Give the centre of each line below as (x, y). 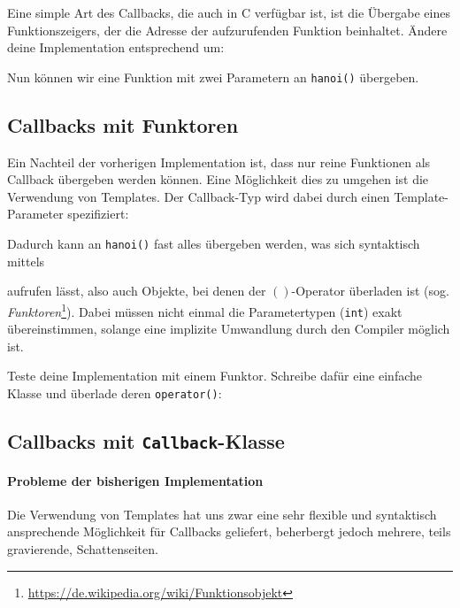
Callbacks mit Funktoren (123, 124)
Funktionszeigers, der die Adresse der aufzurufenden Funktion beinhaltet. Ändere (227, 30)
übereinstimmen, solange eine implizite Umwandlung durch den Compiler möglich (229, 329)
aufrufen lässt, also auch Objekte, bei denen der (137, 291)
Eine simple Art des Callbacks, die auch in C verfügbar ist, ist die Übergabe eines (229, 12)
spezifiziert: (98, 214)
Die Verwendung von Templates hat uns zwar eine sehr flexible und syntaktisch (222, 514)
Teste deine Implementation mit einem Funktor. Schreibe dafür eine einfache (215, 376)
